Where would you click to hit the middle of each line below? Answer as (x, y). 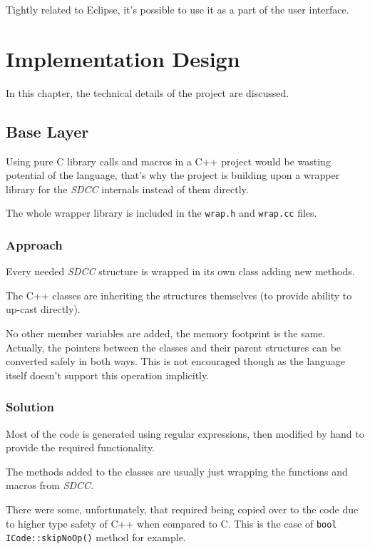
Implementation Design (123, 58)
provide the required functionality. (81, 447)
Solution (30, 407)
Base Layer (47, 131)
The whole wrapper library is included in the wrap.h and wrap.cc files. (161, 213)
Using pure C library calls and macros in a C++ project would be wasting (168, 161)
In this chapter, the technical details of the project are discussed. (148, 92)
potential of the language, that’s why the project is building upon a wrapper (173, 175)
